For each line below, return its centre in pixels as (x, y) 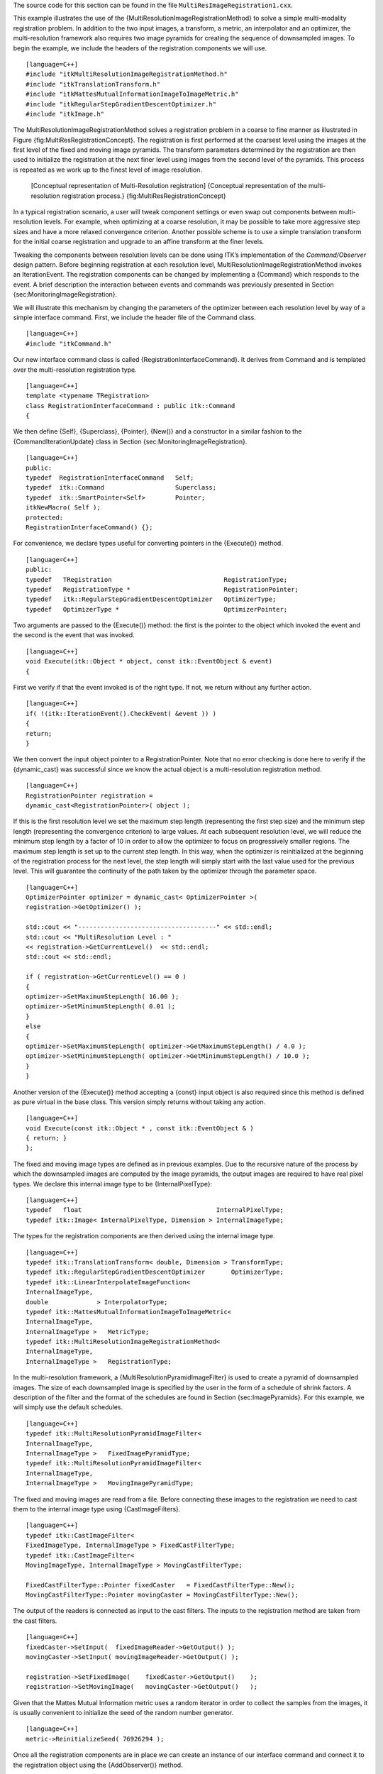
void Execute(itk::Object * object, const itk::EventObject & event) (149, 661)
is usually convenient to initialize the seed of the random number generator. (123, 1712)
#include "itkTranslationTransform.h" (93, 84)
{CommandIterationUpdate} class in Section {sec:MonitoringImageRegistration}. (130, 441)
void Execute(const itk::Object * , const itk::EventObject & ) (140, 1128)
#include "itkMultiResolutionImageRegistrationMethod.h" (127, 74)
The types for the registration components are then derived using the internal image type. (144, 1236)
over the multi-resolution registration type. (75, 370)
